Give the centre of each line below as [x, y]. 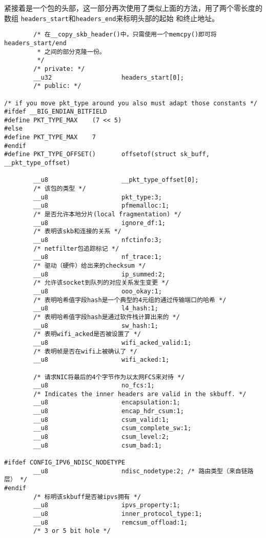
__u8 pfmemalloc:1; [101, 206]
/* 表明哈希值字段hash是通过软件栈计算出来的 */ [107, 317]
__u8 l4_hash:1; [96, 309]
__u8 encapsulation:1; [107, 403]
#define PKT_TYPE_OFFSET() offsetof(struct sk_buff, [107, 154]
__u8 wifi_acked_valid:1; [112, 342]
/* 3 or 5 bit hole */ [72, 531]
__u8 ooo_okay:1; [98, 291]
